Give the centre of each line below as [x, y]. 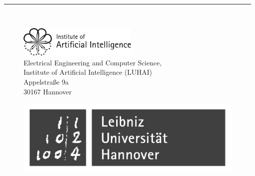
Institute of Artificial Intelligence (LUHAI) [88, 72]
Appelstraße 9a [46, 82]
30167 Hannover [48, 91]
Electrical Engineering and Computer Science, [93, 62]
